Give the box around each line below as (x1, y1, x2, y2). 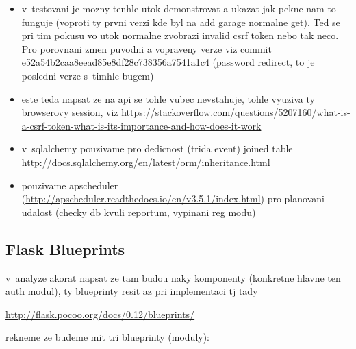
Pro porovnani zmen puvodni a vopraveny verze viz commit (21, 41, 272, 56)
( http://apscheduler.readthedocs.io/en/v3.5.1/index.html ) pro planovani (21, 191, 325, 206)
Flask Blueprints (5, 238, 125, 259)
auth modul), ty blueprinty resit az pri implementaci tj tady (5, 284, 258, 298)
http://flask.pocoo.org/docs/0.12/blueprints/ (5, 306, 195, 321)
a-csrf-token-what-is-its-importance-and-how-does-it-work (21, 118, 262, 132)
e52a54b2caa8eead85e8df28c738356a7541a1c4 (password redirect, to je (21, 55, 315, 69)
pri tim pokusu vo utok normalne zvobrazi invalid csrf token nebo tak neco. (21, 28, 339, 43)
